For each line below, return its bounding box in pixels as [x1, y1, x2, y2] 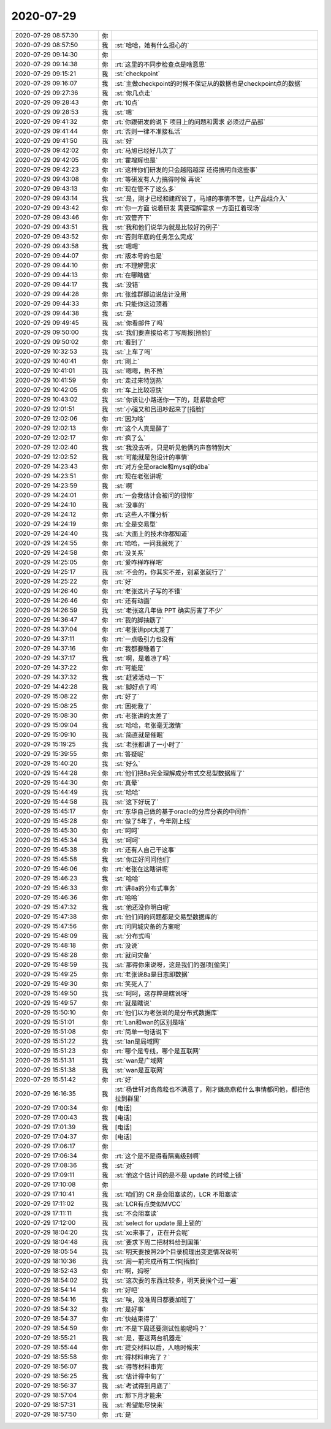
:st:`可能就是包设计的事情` [115, 452, 189, 461]
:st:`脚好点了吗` [115, 682, 159, 691]
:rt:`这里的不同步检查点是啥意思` [115, 60, 207, 69]
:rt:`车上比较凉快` [115, 386, 164, 394]
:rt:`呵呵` [115, 826, 140, 835]
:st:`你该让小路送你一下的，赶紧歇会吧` [115, 395, 226, 404]
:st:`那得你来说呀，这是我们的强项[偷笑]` [115, 960, 231, 969]
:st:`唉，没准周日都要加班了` [115, 1295, 196, 1304]
